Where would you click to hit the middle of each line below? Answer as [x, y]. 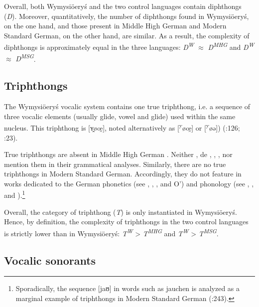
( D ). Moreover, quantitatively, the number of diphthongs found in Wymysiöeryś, [127, 16]
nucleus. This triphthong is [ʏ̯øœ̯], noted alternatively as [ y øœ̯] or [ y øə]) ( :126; [122, 127]
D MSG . [26, 58]
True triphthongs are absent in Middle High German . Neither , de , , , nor [118, 154]
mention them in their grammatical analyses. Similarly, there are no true [115, 164]
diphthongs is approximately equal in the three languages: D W [99, 46]
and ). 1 [15, 194]
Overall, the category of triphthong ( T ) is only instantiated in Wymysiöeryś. [121, 212]
